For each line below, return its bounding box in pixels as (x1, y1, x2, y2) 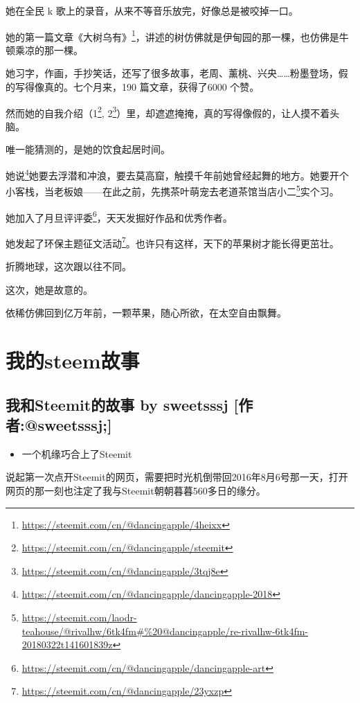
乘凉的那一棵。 (15, 42, 83, 57)
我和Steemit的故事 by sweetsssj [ (6, 393, 239, 415)
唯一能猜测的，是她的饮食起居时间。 (6, 142, 170, 157)
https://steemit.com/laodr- (21, 609, 137, 624)
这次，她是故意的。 (6, 282, 93, 296)
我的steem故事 (6, 346, 140, 375)
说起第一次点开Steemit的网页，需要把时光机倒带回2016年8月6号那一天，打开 (6, 470, 348, 484)
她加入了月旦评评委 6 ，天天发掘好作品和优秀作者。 (6, 208, 233, 224)
